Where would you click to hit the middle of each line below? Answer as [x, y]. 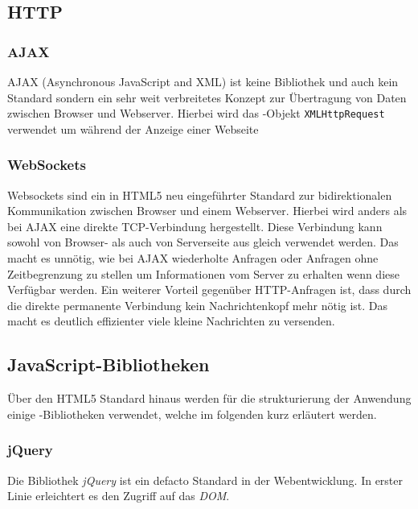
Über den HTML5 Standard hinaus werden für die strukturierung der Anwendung [209, 398]
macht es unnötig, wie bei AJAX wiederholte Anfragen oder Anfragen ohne [193, 258]
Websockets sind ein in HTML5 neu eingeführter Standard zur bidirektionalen [200, 194]
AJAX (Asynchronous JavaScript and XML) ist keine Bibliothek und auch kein [203, 81]
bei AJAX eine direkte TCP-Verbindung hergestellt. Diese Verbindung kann [195, 226]
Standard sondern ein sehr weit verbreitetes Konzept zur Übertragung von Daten [207, 97]
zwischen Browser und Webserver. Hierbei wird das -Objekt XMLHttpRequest [196, 113]
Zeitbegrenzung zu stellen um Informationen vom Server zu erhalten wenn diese [203, 273]
